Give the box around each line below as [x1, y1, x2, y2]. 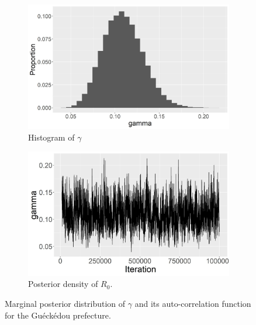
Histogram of [28, 131, 75, 143]
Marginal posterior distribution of [5, 297, 126, 309]
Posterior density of [28, 278, 98, 290]
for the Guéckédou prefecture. [5, 309, 111, 321]
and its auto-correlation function [134, 297, 251, 309]
